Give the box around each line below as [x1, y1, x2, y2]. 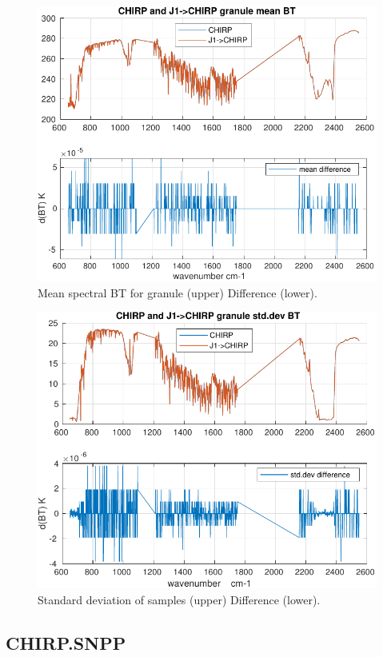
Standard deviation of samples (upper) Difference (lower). [38, 591, 321, 607]
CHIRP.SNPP [6, 630, 126, 655]
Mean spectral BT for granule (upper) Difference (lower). [38, 284, 317, 301]
